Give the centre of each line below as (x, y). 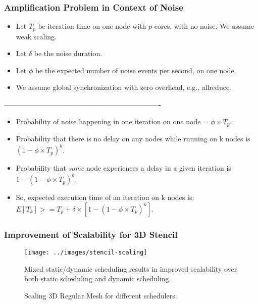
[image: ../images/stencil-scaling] (86, 253)
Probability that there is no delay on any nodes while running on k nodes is (133, 139)
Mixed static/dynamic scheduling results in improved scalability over (131, 268)
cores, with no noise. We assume (204, 26)
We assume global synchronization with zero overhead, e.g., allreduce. (124, 87)
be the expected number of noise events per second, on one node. (136, 70)
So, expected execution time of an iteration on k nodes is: (105, 197)
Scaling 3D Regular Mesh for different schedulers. (101, 295)
